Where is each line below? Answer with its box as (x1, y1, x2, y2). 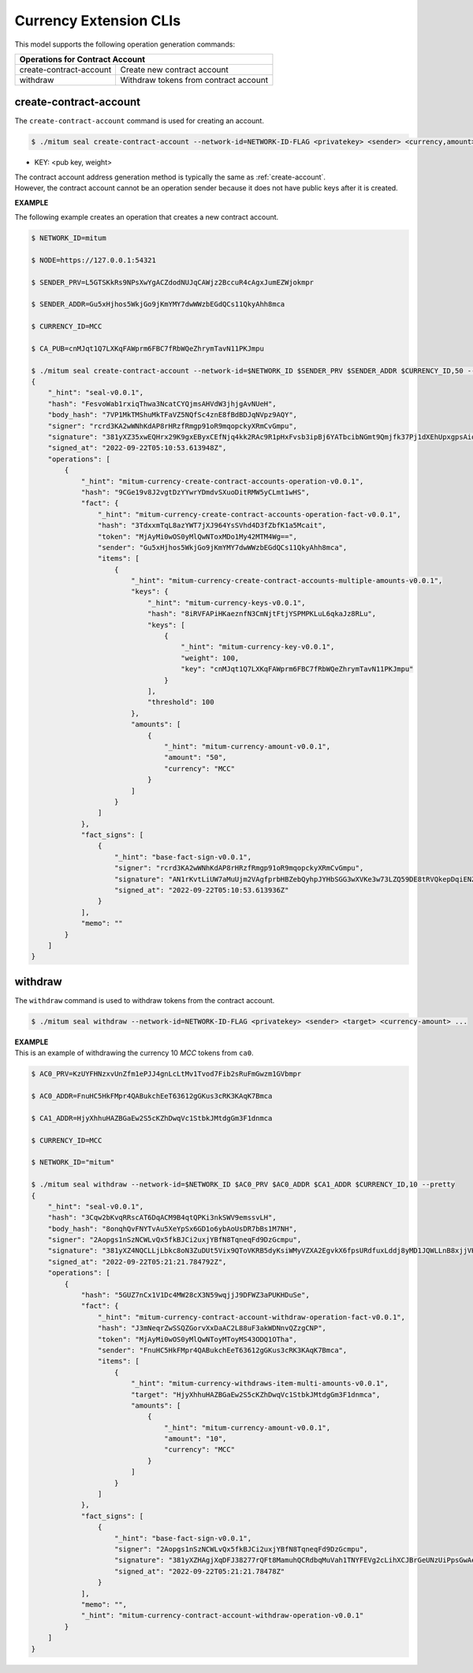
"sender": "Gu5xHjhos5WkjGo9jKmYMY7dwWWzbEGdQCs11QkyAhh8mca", (97, 543, 348, 552)
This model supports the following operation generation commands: (14, 39, 236, 49)
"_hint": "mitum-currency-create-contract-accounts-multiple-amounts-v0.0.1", (130, 577, 443, 585)
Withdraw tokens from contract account (120, 74, 268, 85)
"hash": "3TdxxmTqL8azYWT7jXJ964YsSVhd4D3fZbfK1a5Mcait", (97, 521, 327, 530)
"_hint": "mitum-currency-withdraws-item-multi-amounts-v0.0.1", (130, 1379, 389, 1388)
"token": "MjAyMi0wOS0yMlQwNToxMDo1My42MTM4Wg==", (97, 532, 298, 541)
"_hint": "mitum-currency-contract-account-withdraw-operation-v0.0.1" (80, 1611, 364, 1620)
